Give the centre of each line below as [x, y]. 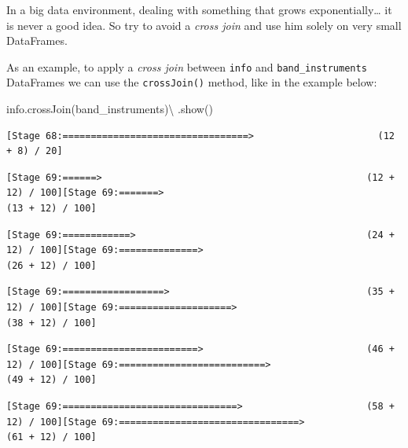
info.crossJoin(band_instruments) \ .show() [110, 109]
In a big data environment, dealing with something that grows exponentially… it [199, 9]
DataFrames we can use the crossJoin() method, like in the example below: [192, 82]
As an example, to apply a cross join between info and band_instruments [187, 66]
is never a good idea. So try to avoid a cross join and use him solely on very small [204, 25]
